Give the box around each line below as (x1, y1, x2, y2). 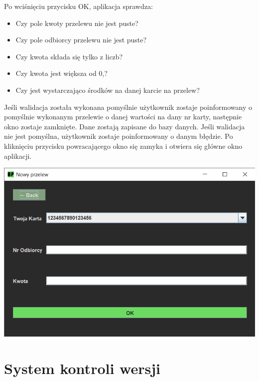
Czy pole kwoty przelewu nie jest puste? (15, 17, 138, 28)
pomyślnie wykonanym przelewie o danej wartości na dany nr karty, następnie (4, 111, 242, 122)
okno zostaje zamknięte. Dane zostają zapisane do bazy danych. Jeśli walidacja (4, 121, 245, 131)
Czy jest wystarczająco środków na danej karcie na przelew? (15, 84, 200, 95)
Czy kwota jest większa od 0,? (15, 68, 108, 78)
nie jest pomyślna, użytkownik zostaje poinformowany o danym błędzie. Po (4, 131, 233, 141)
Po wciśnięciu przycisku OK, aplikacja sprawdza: (4, 1, 153, 11)
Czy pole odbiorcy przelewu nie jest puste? (15, 34, 147, 45)
